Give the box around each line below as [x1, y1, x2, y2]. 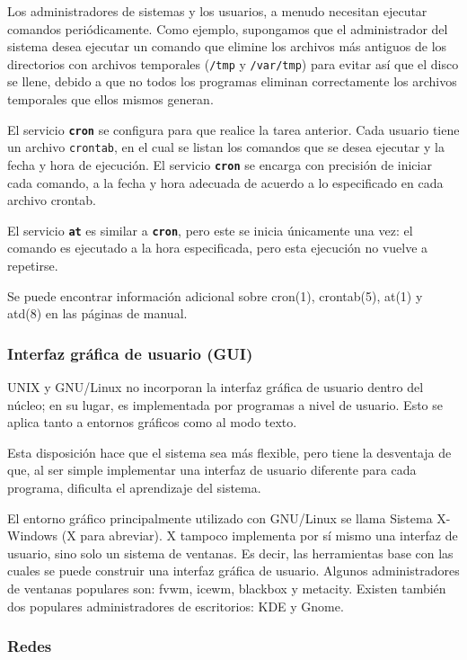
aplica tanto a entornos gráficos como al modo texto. [7, 413, 297, 432]
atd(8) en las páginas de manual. [7, 304, 188, 323]
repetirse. [7, 256, 58, 275]
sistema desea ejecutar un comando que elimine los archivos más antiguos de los [7, 37, 447, 56]
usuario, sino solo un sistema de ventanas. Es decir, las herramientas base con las [7, 543, 454, 562]
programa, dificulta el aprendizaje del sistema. [7, 478, 261, 496]
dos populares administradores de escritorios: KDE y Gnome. [7, 596, 344, 615]
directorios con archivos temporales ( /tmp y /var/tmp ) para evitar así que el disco [7, 54, 459, 73]
